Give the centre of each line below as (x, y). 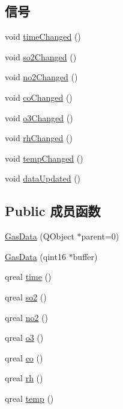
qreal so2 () (26, 296)
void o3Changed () (39, 117)
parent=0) (100, 236)
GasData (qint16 (35, 256)
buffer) (85, 256)
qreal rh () (24, 378)
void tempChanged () (44, 158)
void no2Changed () (41, 77)
